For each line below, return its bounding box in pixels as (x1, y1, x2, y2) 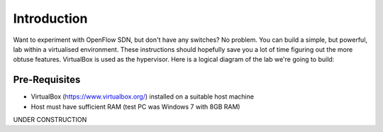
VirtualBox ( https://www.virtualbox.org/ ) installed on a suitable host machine (30, 92, 255, 101)
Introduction (13, 11, 88, 26)
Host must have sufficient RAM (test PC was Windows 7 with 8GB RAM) (30, 102, 240, 111)
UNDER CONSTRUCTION (13, 116, 87, 124)
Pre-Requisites (13, 74, 81, 86)
